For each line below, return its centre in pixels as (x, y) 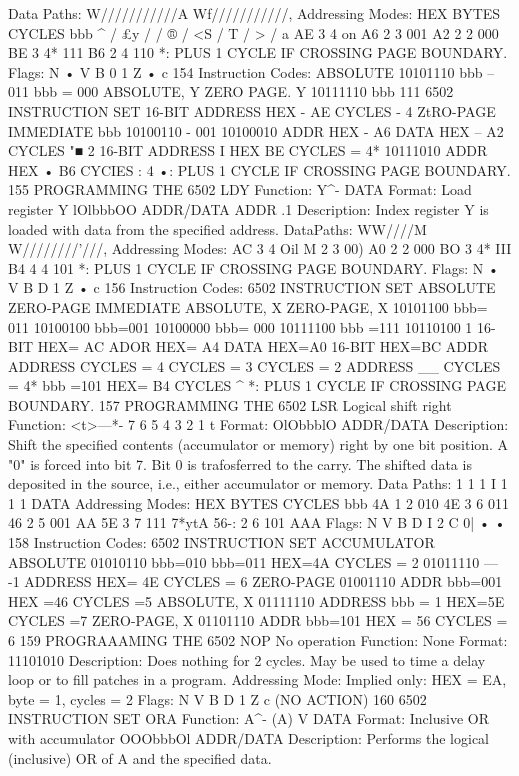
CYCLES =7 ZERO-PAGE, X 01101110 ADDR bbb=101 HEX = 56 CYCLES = (258, 620)
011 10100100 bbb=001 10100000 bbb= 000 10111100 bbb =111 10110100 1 (240, 326)
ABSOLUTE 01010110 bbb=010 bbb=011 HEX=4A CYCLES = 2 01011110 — (253, 561)
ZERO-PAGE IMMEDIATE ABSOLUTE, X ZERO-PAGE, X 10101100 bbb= (248, 306)
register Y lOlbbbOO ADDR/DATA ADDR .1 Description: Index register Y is (248, 208)
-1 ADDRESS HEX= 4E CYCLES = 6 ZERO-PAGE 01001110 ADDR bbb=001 (255, 581)
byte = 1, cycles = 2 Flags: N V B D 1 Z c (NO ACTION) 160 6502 (217, 698)
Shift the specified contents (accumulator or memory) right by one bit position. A (258, 444)
